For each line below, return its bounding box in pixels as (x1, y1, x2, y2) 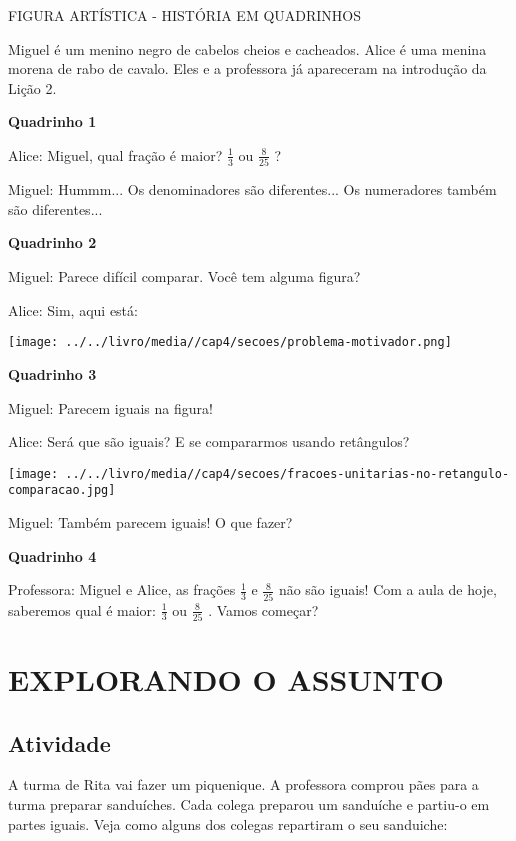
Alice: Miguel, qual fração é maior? (8, 144, 223, 165)
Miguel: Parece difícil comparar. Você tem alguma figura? (8, 266, 361, 287)
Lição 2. (8, 77, 57, 98)
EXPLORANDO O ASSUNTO (8, 659, 444, 699)
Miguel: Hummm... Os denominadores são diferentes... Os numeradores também (8, 179, 497, 200)
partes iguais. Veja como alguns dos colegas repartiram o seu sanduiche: (8, 813, 448, 834)
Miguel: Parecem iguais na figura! (8, 397, 213, 418)
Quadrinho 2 (8, 232, 97, 253)
